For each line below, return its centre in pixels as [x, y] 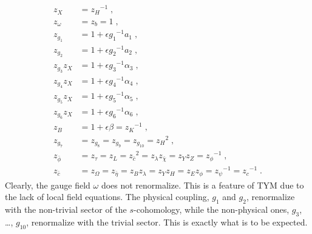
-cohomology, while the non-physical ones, [212, 209]
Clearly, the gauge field [48, 185]
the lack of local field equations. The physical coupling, [107, 197]
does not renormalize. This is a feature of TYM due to [202, 185]
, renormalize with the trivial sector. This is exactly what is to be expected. [167, 222]
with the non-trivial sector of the [66, 209]
